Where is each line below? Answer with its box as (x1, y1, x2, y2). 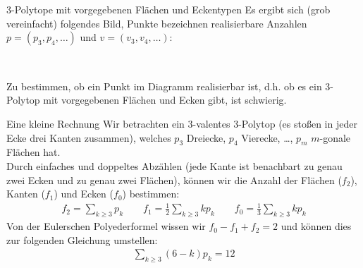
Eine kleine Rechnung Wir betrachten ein (6, 116, 185, 130)
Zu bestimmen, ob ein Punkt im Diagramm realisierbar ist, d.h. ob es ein (6, 78, 322, 93)
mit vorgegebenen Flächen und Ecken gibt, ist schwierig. (43, 92, 287, 107)
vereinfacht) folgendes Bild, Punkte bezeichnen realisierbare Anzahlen (6, 16, 307, 30)
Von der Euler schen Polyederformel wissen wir (6, 219, 206, 233)
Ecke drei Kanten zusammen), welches (6, 130, 171, 145)
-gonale (319, 130, 351, 145)
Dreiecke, (186, 130, 226, 145)
